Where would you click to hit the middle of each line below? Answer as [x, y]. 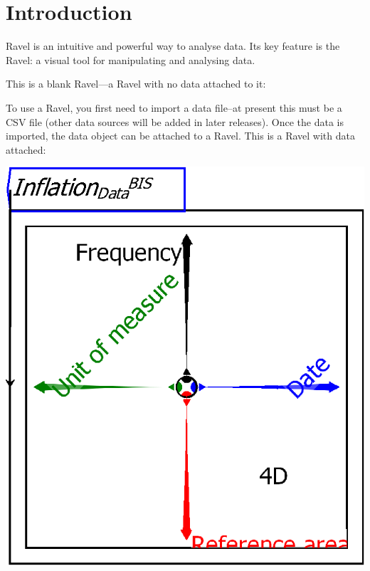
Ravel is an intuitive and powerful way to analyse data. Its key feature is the [173, 46]
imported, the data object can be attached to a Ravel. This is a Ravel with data [180, 136]
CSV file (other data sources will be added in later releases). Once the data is [175, 121]
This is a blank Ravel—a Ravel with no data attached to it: [136, 84]
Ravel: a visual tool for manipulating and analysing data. [131, 59]
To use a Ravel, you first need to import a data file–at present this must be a [174, 107]
